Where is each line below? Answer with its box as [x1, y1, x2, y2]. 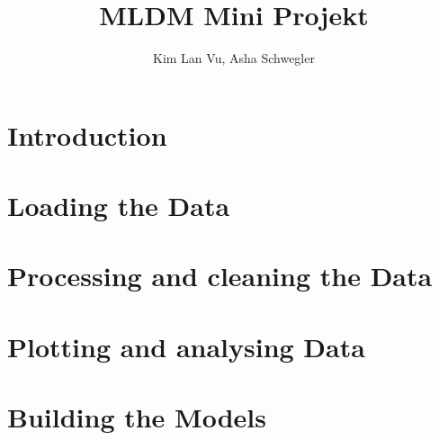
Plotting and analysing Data [7, 328, 365, 364]
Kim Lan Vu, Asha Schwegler [153, 49, 315, 67]
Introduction [7, 116, 167, 153]
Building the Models [7, 399, 266, 436]
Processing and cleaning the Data [7, 257, 433, 294]
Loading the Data [7, 187, 230, 224]
